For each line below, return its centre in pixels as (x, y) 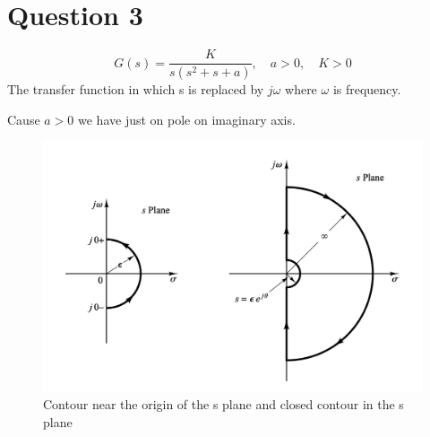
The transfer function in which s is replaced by (136, 89)
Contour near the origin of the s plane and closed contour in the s (224, 404)
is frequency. (367, 89)
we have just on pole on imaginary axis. (187, 119)
